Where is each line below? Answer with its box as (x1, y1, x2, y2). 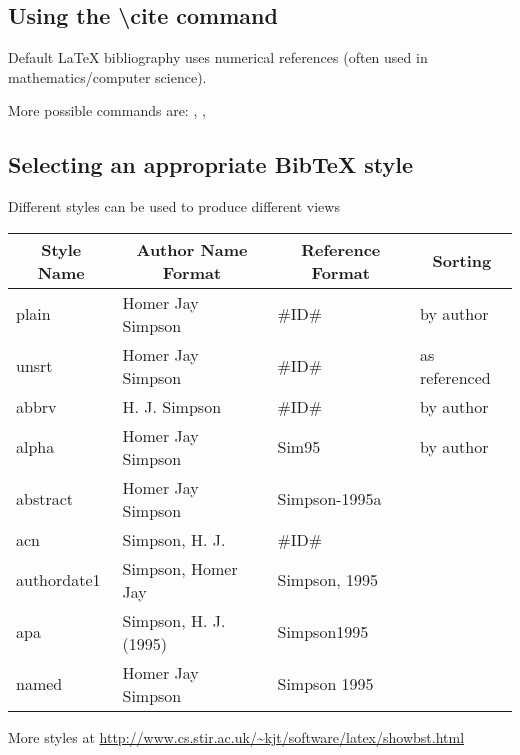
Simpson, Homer (122, 556, 238, 580)
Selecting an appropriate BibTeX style (8, 149, 413, 180)
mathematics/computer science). (8, 66, 207, 87)
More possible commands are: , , (8, 100, 206, 121)
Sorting (432, 249, 492, 273)
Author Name (136, 237, 248, 261)
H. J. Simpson (122, 394, 222, 418)
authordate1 (16, 568, 101, 592)
